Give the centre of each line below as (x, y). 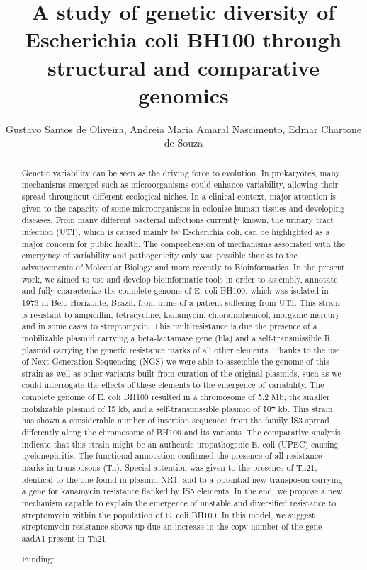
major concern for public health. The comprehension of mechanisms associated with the (183, 243)
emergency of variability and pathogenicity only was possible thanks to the (159, 255)
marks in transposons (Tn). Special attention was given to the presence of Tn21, (169, 468)
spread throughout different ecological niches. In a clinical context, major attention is (179, 196)
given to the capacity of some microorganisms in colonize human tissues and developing (183, 208)
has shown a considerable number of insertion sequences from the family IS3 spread (175, 420)
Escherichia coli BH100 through (183, 39)
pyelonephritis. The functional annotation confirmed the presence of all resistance (172, 456)
